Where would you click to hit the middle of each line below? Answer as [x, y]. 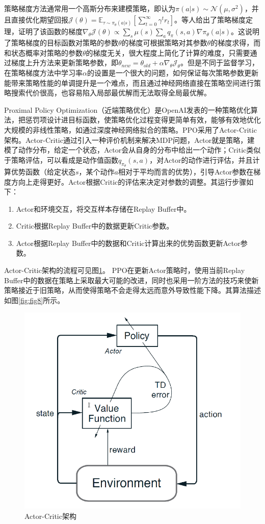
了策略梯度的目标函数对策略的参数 [61, 42]
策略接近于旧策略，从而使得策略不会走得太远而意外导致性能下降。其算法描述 [132, 290]
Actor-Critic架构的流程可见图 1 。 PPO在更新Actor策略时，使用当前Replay [125, 270]
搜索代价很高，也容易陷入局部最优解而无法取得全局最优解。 [111, 93]
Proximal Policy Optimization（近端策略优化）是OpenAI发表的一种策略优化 [127, 109]
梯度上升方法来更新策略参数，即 [64, 63]
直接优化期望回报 [39, 19]
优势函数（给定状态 [43, 171]
